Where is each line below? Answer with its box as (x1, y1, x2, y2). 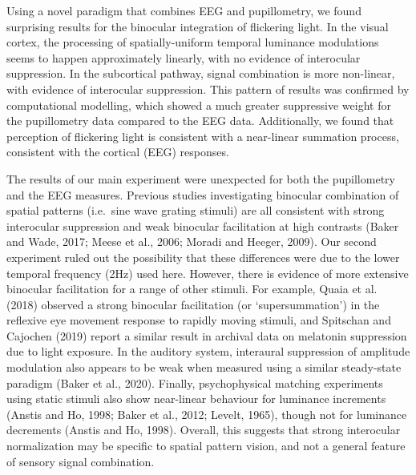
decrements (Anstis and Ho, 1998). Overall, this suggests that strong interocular (6, 421, 401, 438)
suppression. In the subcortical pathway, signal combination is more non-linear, (6, 65, 395, 82)
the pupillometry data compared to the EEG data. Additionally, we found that (6, 112, 394, 129)
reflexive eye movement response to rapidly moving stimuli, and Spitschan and (6, 312, 391, 328)
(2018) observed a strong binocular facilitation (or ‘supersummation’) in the (6, 296, 380, 312)
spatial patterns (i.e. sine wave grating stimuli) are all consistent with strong (6, 202, 385, 219)
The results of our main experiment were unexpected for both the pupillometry (6, 170, 395, 187)
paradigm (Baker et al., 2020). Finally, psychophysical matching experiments (6, 374, 383, 391)
